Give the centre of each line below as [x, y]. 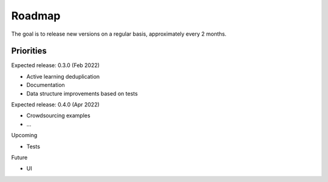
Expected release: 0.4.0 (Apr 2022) [55, 105]
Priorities [29, 51]
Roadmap [36, 16]
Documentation [46, 85]
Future [19, 157]
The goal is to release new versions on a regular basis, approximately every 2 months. [119, 34]
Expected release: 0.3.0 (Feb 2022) [56, 65]
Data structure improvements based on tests [82, 93]
